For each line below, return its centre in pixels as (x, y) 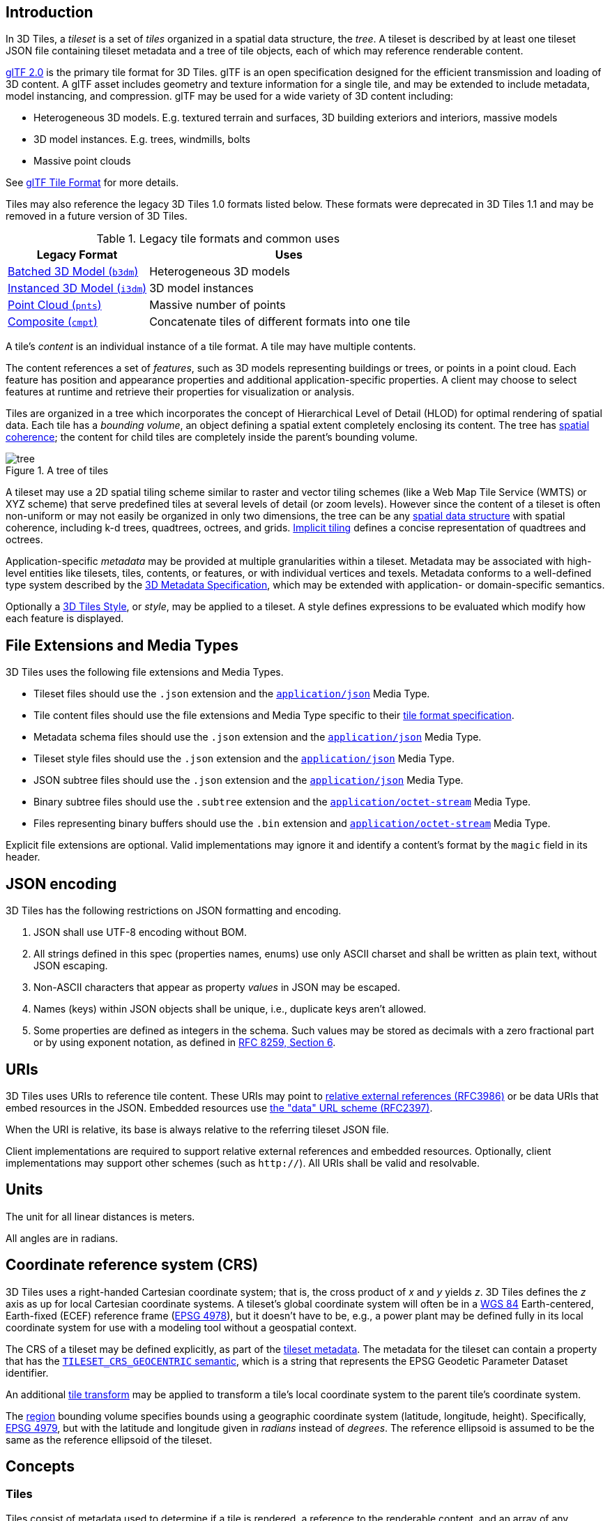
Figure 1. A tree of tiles (57, 471)
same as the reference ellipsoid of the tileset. (109, 1439)
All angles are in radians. (62, 1238)
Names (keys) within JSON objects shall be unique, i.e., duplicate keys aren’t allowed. (230, 1009)
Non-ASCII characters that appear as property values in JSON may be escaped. (217, 987)
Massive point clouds (82, 161)
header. (23, 857)
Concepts (40, 1467)
